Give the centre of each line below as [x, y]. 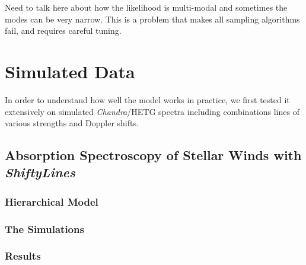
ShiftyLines [40, 172]
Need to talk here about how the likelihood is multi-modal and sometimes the [146, 7]
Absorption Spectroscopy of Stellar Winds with [153, 155]
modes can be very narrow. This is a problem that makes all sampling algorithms [152, 19]
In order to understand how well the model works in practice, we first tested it [147, 99]
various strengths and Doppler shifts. [72, 123]
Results [23, 256]
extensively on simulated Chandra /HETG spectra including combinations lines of [152, 111]
